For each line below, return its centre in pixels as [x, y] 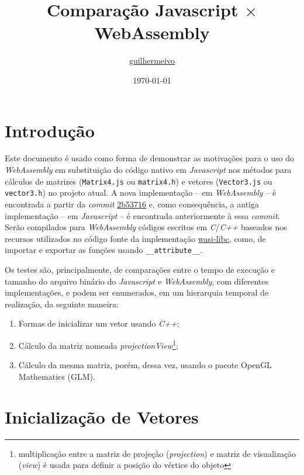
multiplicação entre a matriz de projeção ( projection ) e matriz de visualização [157, 453]
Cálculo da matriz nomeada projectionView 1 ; [98, 344]
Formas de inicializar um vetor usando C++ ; [99, 323]
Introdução [50, 130]
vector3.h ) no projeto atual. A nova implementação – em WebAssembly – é [141, 193]
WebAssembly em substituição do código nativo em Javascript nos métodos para [148, 170]
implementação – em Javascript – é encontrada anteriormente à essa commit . [142, 215]
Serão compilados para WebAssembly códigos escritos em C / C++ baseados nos [146, 227]
